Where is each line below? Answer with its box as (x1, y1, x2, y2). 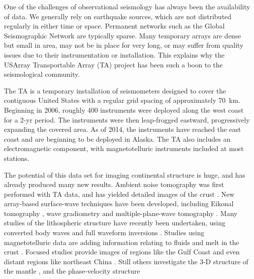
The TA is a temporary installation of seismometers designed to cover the (4, 85, 226, 95)
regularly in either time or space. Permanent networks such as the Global (4, 21, 225, 31)
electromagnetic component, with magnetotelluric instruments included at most (4, 143, 244, 154)
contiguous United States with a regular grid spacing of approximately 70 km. (4, 95, 240, 105)
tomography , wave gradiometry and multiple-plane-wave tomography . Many (4, 208, 238, 218)
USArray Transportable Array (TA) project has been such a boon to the (4, 59, 223, 69)
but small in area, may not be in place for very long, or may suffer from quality (4, 40, 244, 50)
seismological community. (4, 69, 80, 79)
